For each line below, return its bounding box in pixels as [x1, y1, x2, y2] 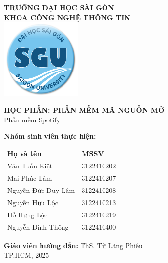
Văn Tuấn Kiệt [7, 161, 53, 171]
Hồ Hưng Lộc [7, 209, 48, 219]
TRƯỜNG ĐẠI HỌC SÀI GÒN [4, 2, 114, 12]
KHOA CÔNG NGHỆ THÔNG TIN [4, 12, 130, 22]
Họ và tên [7, 148, 42, 159]
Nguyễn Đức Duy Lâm [7, 185, 75, 195]
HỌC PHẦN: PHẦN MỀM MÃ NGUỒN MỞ [4, 104, 165, 115]
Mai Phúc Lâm [7, 173, 52, 183]
